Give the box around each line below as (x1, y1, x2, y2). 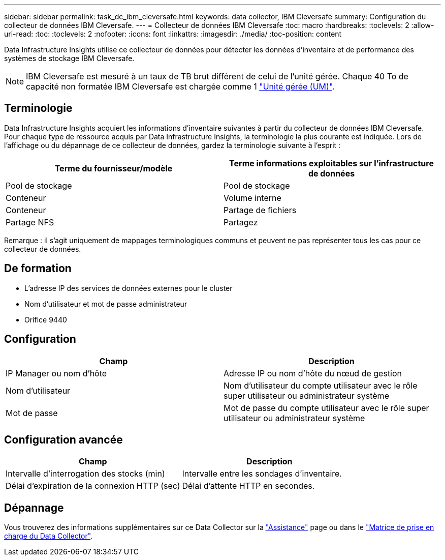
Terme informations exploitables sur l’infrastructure (229, 158, 434, 168)
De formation (4, 262, 72, 275)
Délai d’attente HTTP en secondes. (182, 481, 315, 491)
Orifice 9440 (24, 315, 67, 324)
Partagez (224, 217, 258, 227)
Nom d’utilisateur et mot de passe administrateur (24, 299, 187, 308)
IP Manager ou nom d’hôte (6, 368, 107, 378)
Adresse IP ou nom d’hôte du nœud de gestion (224, 368, 402, 378)
